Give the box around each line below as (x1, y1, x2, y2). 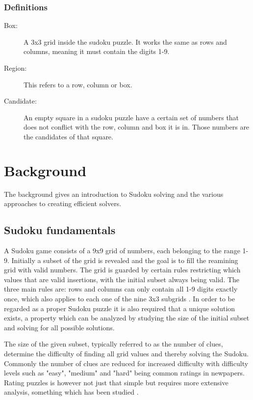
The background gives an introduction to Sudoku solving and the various (4, 188, 224, 199)
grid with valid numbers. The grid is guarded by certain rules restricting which (4, 265, 241, 275)
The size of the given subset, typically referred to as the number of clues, (4, 339, 223, 349)
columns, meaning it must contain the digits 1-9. (24, 46, 170, 56)
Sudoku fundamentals (4, 222, 116, 238)
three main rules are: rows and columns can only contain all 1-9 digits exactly (4, 284, 238, 294)
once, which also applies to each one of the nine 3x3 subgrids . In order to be (4, 293, 235, 304)
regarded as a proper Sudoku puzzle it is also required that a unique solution (4, 303, 235, 313)
